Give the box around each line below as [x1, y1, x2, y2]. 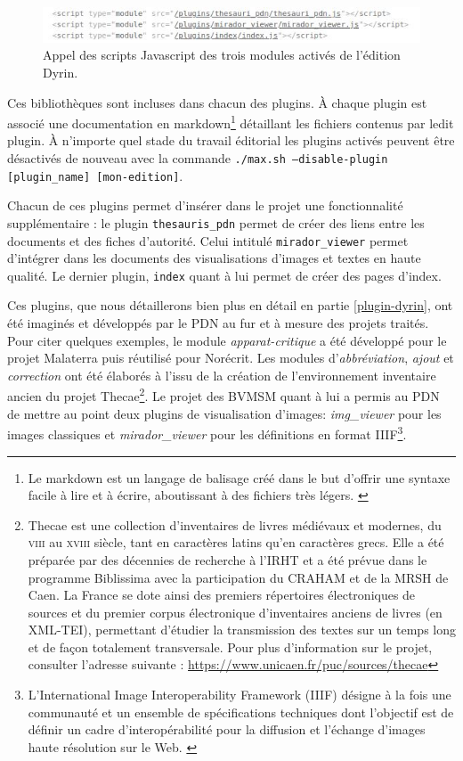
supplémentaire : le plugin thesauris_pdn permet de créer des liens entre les [7, 213, 425, 232]
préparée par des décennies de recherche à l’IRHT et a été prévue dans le [28, 550, 427, 569]
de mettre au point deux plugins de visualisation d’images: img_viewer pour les [7, 404, 442, 422]
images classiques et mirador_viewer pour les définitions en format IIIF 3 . [7, 422, 407, 443]
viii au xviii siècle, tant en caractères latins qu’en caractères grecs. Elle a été [28, 533, 444, 552]
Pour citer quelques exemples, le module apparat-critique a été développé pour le [7, 331, 447, 349]
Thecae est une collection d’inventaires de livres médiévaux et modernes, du [28, 515, 442, 534]
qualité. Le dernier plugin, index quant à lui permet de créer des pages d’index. [7, 266, 442, 284]
